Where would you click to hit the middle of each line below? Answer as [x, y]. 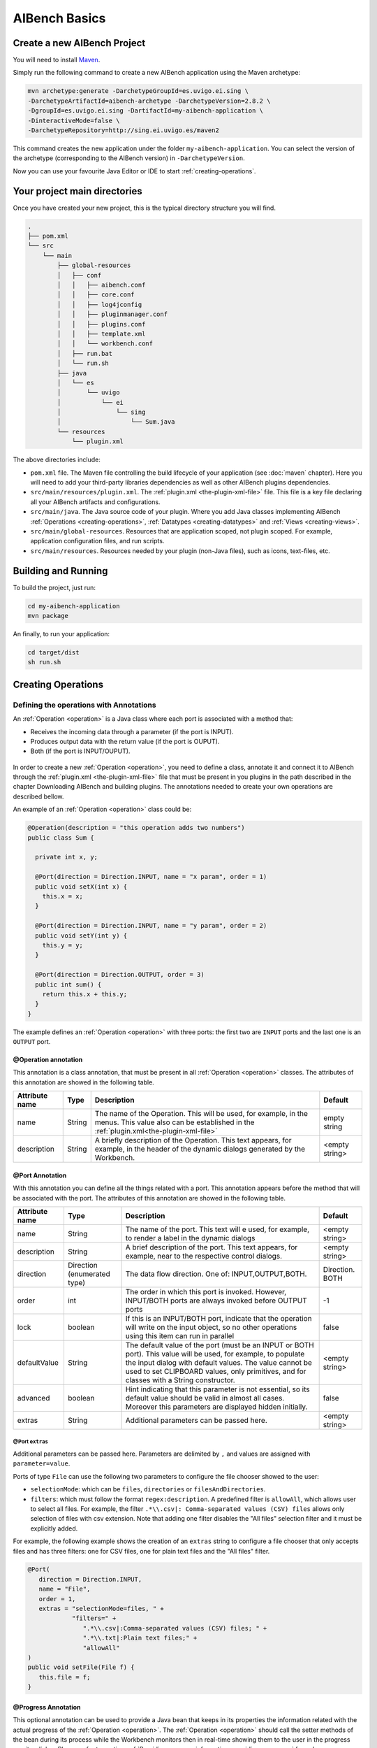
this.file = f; [65, 1677]
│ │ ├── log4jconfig [99, 305]
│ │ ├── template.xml [101, 334]
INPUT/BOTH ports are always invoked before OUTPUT [216, 1301]
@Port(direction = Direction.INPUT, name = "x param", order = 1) [151, 877]
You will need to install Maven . [57, 60]
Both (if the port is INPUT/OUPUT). [80, 751]
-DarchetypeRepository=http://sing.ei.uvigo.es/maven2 [123, 130]
